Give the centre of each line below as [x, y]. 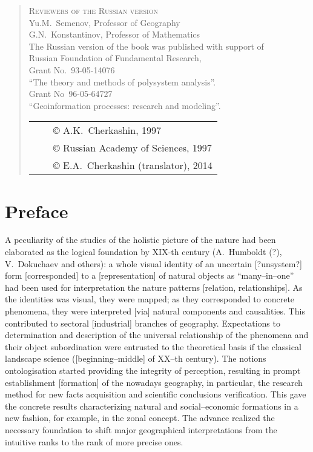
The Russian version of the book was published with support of [146, 46]
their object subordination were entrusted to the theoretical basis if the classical [153, 346]
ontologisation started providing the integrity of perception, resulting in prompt [153, 370]
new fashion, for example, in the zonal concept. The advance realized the [140, 418]
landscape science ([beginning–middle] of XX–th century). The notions [136, 358]
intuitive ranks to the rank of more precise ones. [94, 441]
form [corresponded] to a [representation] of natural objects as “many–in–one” [150, 275]
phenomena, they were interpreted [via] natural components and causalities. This [155, 311]
